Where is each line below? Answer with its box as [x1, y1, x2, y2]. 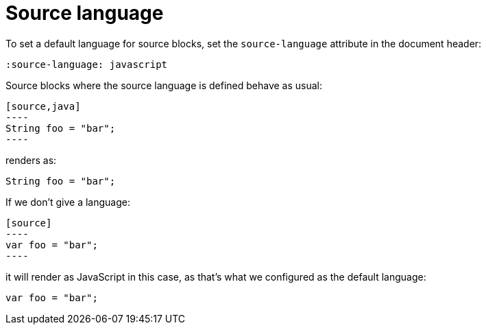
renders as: [5, 154, 57, 166]
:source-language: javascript [5, 58, 168, 70]
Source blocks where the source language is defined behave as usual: [5, 79, 323, 91]
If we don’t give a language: [5, 196, 131, 208]
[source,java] [5, 100, 81, 112]
